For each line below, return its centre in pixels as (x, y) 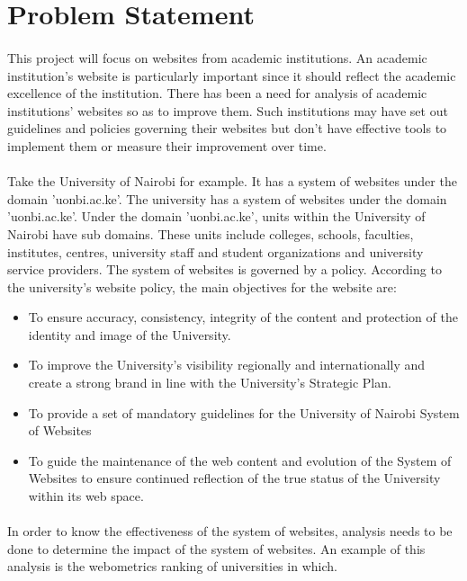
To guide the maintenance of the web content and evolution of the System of (240, 460)
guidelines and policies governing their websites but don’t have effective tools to (227, 128)
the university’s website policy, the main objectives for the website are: (202, 286)
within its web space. (86, 496)
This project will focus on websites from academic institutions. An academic (217, 57)
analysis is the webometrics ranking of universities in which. (172, 566)
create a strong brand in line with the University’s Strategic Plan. (210, 383)
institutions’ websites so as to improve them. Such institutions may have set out (228, 110)
